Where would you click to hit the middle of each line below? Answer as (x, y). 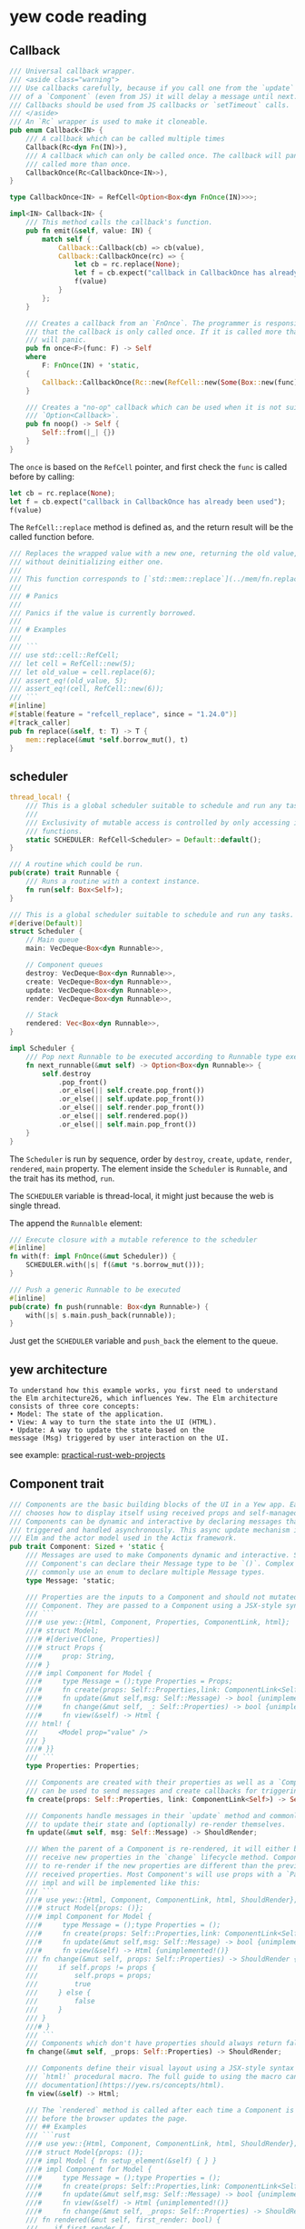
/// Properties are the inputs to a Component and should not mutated (162, 1597)
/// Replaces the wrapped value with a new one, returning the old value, (154, 554)
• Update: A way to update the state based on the (107, 1430)
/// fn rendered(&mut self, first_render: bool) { (123, 2220)
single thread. (35, 1205)
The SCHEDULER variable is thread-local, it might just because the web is (142, 1195)
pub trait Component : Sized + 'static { (87, 1547)
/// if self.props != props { (91, 1967)
